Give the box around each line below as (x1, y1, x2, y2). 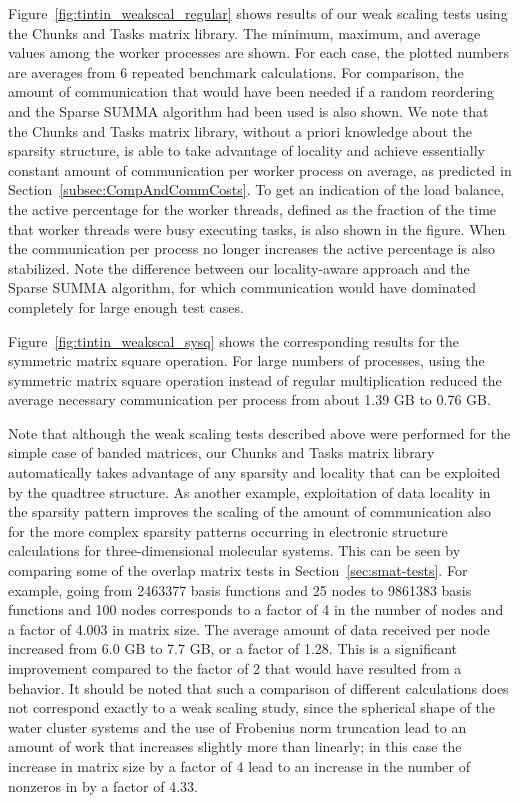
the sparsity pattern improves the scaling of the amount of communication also (8, 501, 492, 522)
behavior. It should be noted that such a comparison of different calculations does (8, 677, 509, 698)
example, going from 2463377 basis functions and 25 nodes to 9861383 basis (8, 579, 472, 600)
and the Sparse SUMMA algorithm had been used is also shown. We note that (8, 100, 489, 121)
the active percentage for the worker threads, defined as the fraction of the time (8, 198, 497, 219)
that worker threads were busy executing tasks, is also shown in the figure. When (8, 218, 506, 239)
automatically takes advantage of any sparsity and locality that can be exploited (8, 462, 501, 483)
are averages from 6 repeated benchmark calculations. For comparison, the (8, 61, 464, 82)
